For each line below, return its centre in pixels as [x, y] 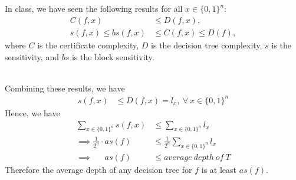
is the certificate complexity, [88, 45]
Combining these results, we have [65, 88]
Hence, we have [32, 112]
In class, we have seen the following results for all [94, 9]
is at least [219, 169]
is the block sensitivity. [113, 56]
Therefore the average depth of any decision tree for [98, 169]
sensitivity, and [32, 56]
